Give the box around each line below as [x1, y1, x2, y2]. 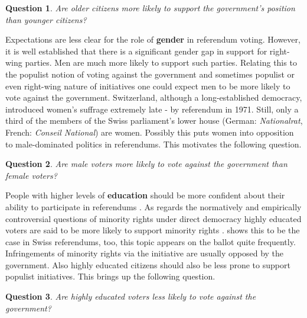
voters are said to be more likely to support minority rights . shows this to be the [5, 224, 300, 236]
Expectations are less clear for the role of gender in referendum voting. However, [5, 33, 301, 46]
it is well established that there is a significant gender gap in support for [5, 44, 267, 57]
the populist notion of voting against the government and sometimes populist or [5, 68, 295, 80]
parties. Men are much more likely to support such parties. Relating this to [25, 56, 297, 69]
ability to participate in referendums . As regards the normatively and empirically [5, 200, 302, 213]
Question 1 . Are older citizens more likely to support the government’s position [5, 2, 295, 14]
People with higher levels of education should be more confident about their [5, 189, 285, 201]
